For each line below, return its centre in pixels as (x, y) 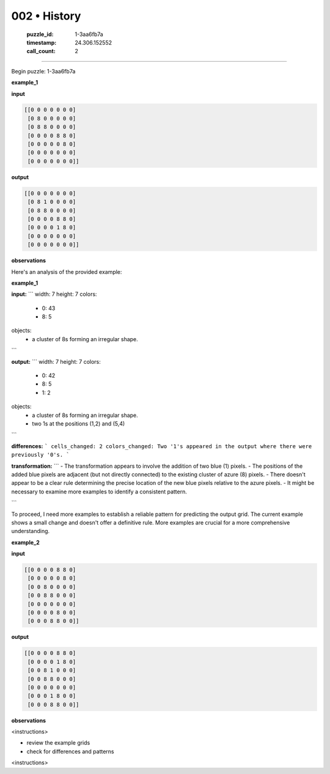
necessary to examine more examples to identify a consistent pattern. (99, 492)
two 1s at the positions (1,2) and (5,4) (79, 423)
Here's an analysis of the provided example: (67, 271)
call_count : (41, 51)
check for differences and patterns (70, 751)
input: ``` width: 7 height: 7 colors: (54, 294)
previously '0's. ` (40, 455)
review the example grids (58, 743)
